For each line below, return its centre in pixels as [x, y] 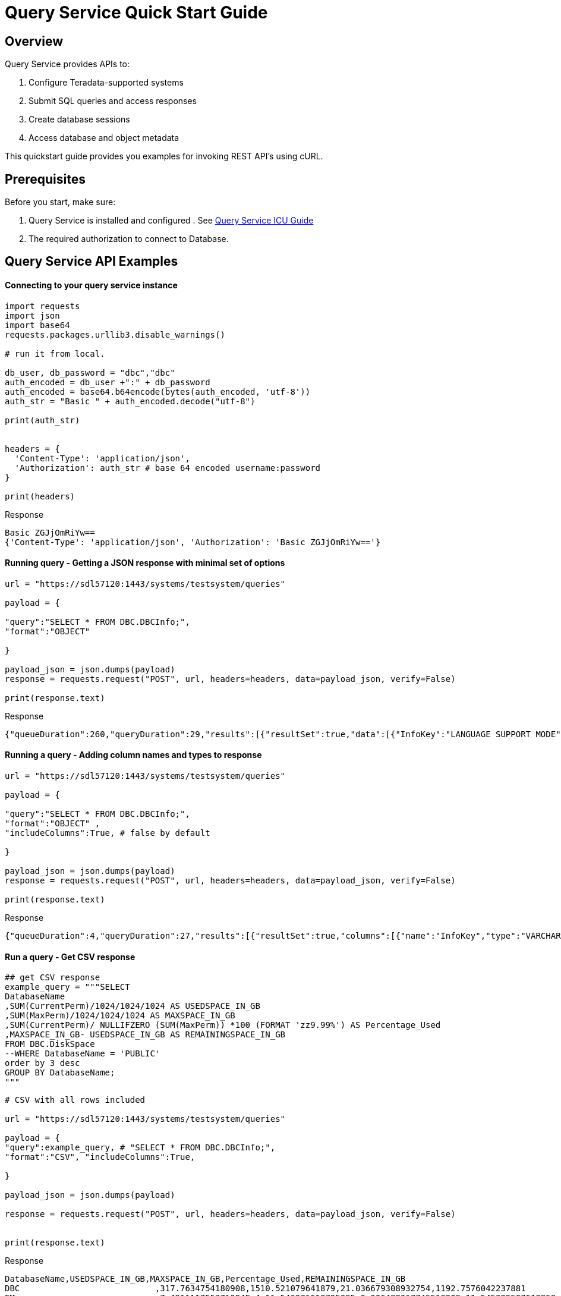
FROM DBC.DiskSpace [50, 1044]
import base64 [37, 325]
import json [32, 315]
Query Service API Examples [92, 262]
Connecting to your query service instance [91, 285]
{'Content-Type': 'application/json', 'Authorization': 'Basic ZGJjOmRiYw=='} [193, 542]
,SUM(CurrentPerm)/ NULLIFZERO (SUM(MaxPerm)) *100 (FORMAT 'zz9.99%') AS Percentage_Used [223, 1025]
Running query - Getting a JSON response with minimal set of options [145, 563]
